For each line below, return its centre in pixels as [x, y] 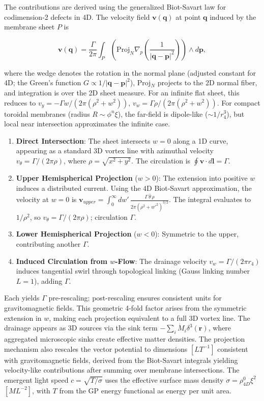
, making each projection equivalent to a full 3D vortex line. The [150, 318]
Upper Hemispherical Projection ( [77, 177]
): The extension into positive [202, 177]
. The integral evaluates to [210, 199]
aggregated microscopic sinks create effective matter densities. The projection [125, 339]
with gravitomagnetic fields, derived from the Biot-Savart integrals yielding [121, 360]
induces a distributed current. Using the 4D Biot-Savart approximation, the [134, 188]
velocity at [32, 199]
